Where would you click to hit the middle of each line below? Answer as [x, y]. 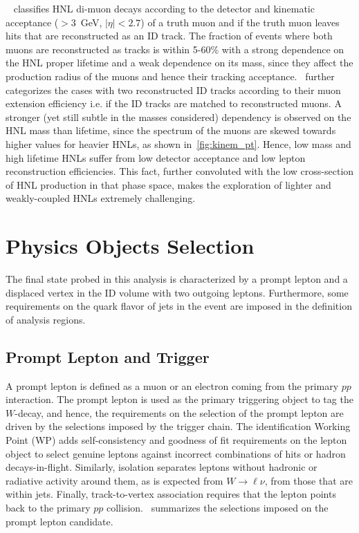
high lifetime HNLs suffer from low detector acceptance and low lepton [156, 157]
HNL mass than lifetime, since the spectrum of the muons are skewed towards [171, 130]
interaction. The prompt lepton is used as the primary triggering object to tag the [179, 399]
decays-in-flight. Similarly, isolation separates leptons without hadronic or [162, 467]
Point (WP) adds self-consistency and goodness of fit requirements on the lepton [176, 439]
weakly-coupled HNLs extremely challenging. [101, 198]
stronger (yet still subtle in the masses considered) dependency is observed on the [178, 116]
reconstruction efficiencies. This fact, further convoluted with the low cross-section [180, 171]
